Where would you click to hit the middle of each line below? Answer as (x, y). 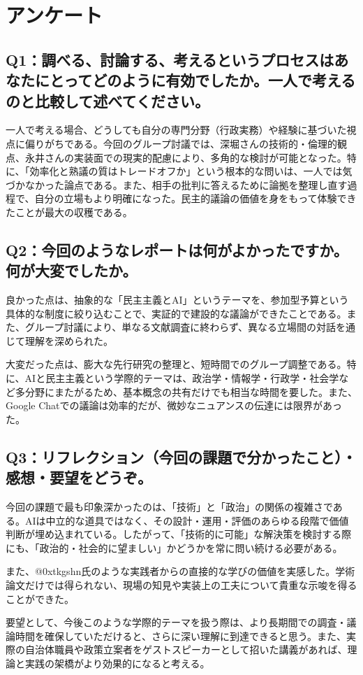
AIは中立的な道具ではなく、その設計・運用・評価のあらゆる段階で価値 (187, 520)
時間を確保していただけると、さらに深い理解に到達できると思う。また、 (180, 635)
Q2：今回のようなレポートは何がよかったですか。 (177, 249)
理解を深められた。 (69, 340)
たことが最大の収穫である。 (69, 212)
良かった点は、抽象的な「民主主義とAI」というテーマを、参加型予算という (177, 300)
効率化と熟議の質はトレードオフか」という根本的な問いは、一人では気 (191, 171)
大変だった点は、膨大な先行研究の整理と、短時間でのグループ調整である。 (176, 364)
